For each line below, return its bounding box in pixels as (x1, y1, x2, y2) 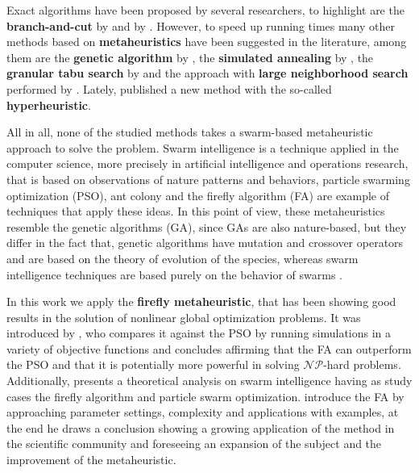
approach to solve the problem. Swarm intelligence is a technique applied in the (6, 139, 399, 156)
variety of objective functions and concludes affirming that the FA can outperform (6, 340, 412, 357)
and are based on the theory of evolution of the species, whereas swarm (6, 249, 359, 266)
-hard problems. (323, 356, 401, 373)
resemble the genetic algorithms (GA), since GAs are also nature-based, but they (6, 218, 407, 235)
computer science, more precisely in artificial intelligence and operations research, (6, 155, 409, 172)
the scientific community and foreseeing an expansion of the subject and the (6, 435, 382, 452)
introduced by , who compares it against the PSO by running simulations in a (6, 324, 392, 341)
